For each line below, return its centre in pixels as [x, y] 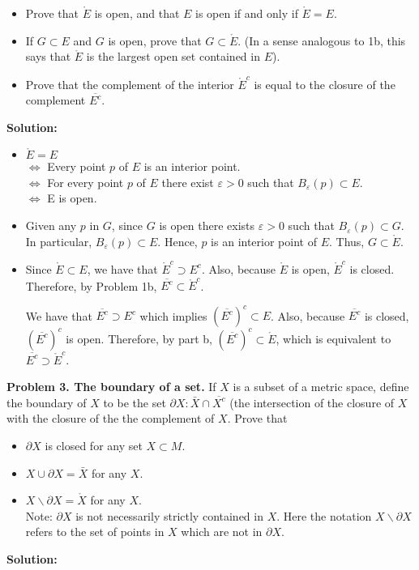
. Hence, [177, 241]
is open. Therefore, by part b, [139, 338]
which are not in [222, 532]
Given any [51, 225]
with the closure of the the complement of [111, 418]
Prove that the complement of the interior [130, 84]
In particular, [59, 241]
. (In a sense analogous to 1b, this [322, 40]
